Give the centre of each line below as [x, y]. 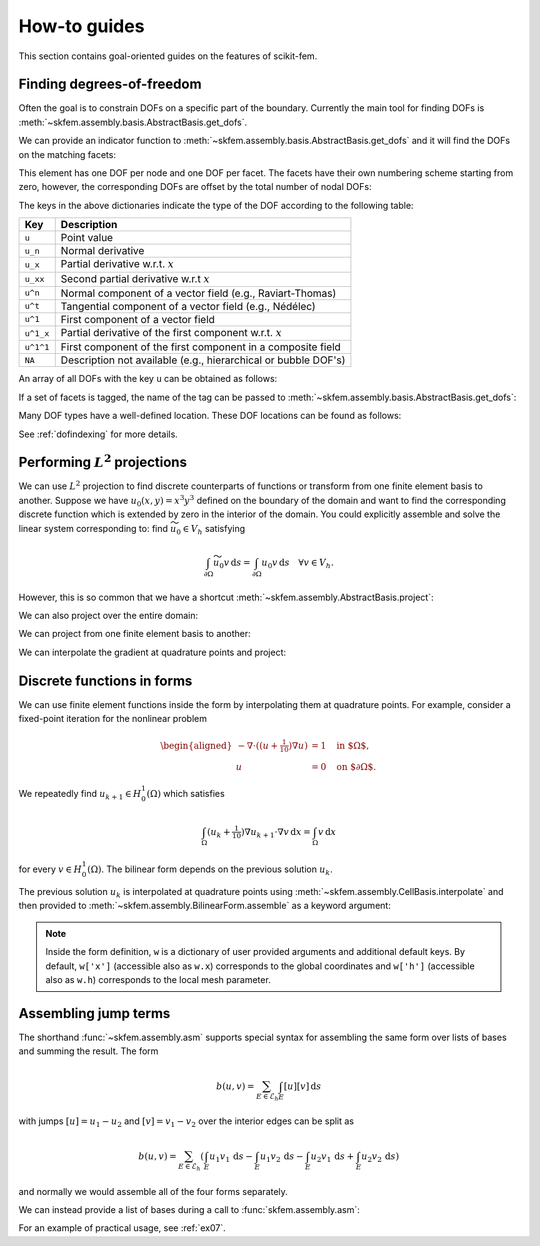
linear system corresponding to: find [93, 528]
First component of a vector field [137, 319]
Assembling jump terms [94, 1013]
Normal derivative [102, 251]
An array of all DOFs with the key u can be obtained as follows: [148, 379]
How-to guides [81, 26]
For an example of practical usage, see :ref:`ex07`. [122, 1228]
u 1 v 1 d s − [231, 1157]
